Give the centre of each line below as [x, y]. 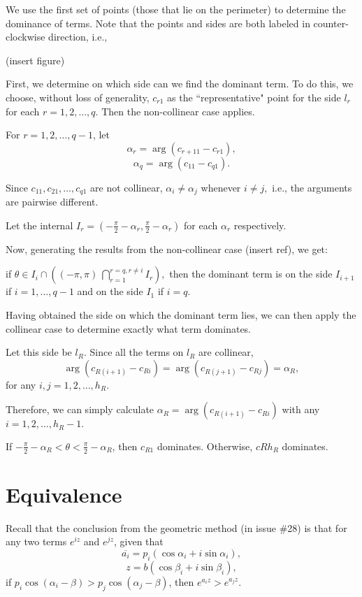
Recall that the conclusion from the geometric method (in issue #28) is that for [176, 527]
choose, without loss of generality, [78, 97]
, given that [138, 541]
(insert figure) [35, 60]
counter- [331, 23]
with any [301, 409]
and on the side [110, 291]
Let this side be [39, 352]
